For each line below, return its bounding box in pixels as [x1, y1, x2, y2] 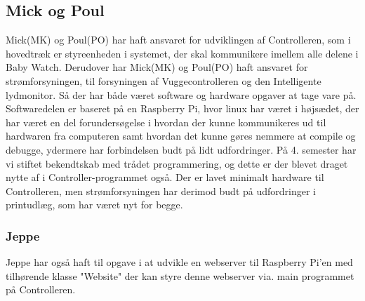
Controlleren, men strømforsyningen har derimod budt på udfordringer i [6, 183, 316, 198]
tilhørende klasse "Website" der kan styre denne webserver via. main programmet [6, 268, 354, 283]
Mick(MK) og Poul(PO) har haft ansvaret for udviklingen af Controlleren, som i [6, 32, 351, 47]
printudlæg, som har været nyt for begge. [6, 197, 183, 212]
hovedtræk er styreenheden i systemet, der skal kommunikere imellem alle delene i [6, 46, 359, 60]
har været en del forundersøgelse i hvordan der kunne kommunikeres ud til [6, 114, 326, 129]
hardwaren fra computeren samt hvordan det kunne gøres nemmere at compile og [6, 128, 356, 143]
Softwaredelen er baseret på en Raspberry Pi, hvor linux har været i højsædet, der [6, 101, 359, 116]
